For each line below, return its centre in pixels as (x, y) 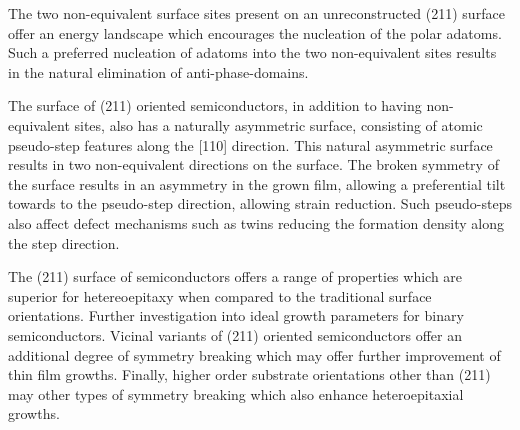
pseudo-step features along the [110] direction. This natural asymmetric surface (250, 144)
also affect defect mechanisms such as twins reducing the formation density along (256, 222)
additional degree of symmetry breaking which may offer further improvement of (254, 354)
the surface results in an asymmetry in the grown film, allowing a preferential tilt (257, 183)
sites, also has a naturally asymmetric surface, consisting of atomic (278, 124)
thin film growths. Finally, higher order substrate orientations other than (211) (249, 374)
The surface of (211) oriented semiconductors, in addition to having (215, 105)
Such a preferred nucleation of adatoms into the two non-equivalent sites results (252, 52)
